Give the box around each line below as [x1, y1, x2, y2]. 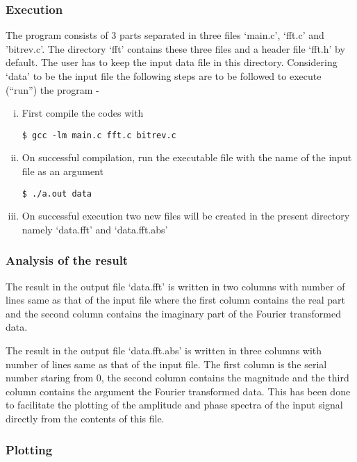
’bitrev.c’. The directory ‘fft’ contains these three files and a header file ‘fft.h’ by [6, 41, 345, 56]
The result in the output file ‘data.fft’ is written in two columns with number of [6, 279, 345, 293]
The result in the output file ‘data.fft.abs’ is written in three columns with [6, 343, 322, 358]
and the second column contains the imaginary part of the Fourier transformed [6, 306, 341, 320]
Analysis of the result [6, 251, 128, 269]
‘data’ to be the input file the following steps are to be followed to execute [6, 69, 322, 83]
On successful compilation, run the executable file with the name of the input [22, 150, 352, 165]
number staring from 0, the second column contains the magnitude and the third [6, 370, 349, 385]
